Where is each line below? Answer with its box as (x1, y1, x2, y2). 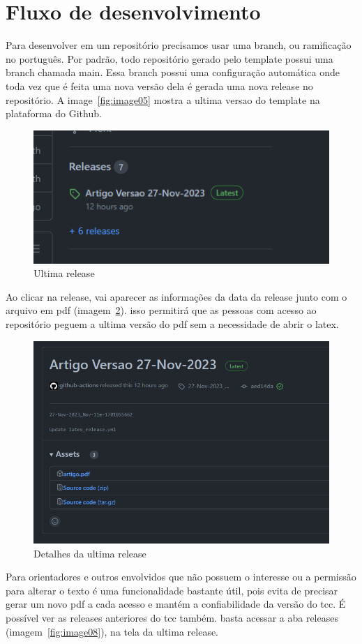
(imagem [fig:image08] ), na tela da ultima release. (6, 624, 219, 638)
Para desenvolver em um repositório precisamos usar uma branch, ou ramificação (6, 38, 352, 52)
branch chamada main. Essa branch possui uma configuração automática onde (6, 65, 340, 80)
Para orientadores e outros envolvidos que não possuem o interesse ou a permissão (6, 569, 356, 584)
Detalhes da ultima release (33, 546, 146, 560)
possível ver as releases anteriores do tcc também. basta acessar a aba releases (6, 610, 338, 624)
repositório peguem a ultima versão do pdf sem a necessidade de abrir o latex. (6, 316, 339, 331)
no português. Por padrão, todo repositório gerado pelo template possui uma (6, 51, 333, 66)
